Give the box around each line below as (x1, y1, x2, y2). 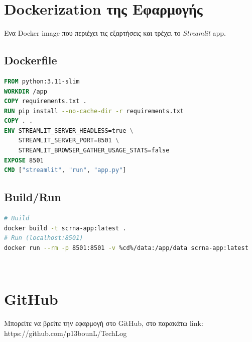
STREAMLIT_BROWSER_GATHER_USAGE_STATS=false (18, 147, 170, 154)
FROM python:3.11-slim (4, 77, 80, 85)
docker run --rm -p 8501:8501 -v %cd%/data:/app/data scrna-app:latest (4, 244, 248, 251)
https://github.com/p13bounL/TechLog (4, 327, 127, 338)
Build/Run (4, 189, 61, 205)
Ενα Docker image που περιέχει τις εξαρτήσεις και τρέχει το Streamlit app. (4, 28, 226, 38)
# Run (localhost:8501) (4, 234, 83, 242)
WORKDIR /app (4, 88, 47, 95)
